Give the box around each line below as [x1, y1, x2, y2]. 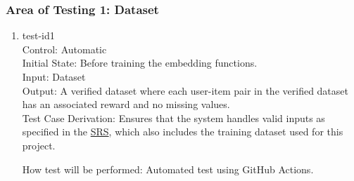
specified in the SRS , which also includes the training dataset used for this [22, 124, 343, 139]
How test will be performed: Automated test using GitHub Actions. [22, 161, 314, 176]
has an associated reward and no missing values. [22, 97, 230, 112]
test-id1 [22, 28, 55, 43]
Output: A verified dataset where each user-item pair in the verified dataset [22, 83, 348, 98]
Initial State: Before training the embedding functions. [22, 55, 258, 70]
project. [22, 138, 56, 152]
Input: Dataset [22, 69, 86, 83]
